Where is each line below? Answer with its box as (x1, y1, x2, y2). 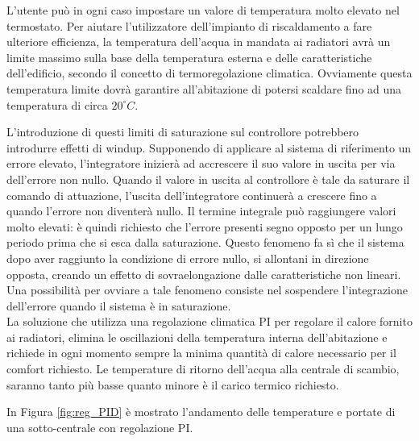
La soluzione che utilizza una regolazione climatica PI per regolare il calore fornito (6, 313, 413, 330)
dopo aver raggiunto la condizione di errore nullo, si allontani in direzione (6, 249, 369, 266)
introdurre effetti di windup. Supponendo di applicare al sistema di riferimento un (6, 139, 412, 156)
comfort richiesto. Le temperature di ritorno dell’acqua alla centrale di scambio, (6, 360, 400, 377)
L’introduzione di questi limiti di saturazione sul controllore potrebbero (6, 123, 359, 140)
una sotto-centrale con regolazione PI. (6, 418, 193, 435)
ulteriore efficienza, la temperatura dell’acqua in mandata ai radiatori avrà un (6, 33, 391, 50)
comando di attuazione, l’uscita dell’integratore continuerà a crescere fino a (6, 186, 377, 203)
